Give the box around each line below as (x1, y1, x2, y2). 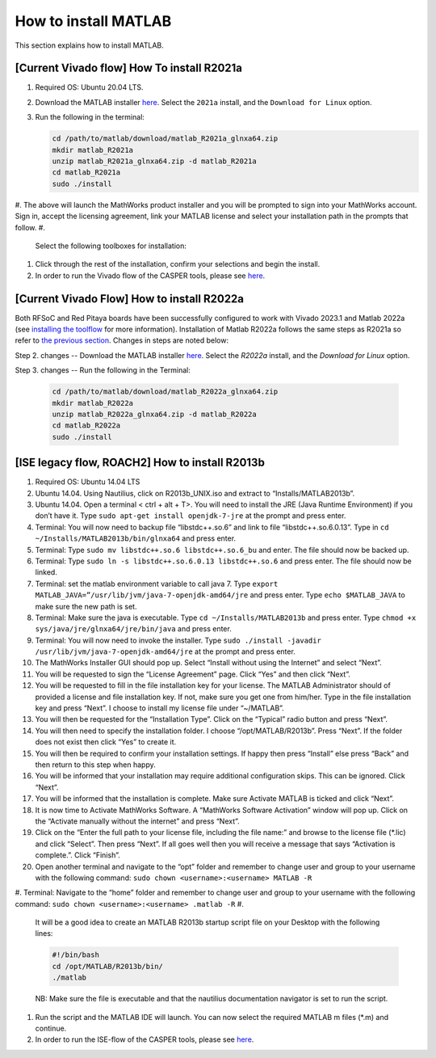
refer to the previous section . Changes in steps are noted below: (15, 335, 229, 345)
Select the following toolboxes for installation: (35, 241, 187, 251)
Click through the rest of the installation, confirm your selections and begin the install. (35, 259, 321, 269)
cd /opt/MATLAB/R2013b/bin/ (52, 962, 163, 971)
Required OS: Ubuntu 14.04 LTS (35, 477, 140, 487)
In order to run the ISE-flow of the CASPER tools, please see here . (35, 1035, 254, 1044)
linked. (35, 567, 58, 577)
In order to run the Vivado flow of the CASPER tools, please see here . (35, 271, 266, 280)
